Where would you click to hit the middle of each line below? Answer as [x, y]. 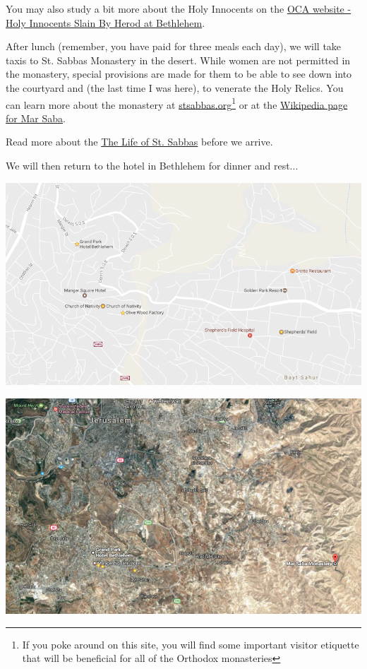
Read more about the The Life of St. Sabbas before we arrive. [139, 142]
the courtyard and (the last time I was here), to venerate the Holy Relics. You [175, 87]
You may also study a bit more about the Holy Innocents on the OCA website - [179, 8]
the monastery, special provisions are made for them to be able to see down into [179, 74]
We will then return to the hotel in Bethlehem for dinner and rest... [152, 165]
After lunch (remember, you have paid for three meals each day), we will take [174, 46]
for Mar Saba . [36, 118]
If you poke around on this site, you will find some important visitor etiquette [191, 644]
